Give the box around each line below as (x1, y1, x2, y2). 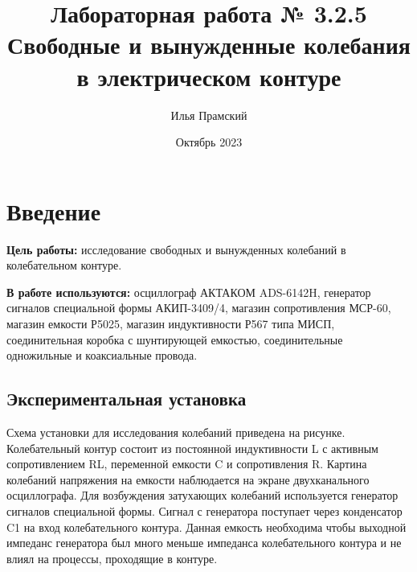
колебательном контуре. (6, 257, 122, 274)
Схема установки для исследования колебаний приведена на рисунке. (6, 423, 345, 440)
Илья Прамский (170, 106, 247, 123)
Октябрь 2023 (175, 134, 243, 150)
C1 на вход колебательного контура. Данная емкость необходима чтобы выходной (6, 518, 407, 535)
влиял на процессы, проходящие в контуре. (6, 549, 218, 566)
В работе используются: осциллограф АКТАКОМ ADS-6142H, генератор (6, 283, 371, 300)
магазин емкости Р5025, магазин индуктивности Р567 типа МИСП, (6, 315, 335, 331)
